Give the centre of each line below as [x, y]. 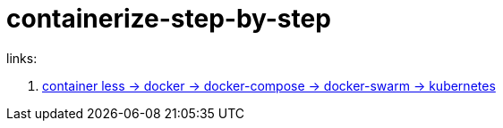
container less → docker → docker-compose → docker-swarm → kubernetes [269, 85]
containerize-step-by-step [169, 19]
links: [22, 58]
